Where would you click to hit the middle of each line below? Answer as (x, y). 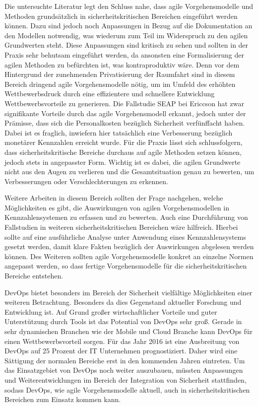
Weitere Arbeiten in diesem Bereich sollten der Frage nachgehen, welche (114, 198)
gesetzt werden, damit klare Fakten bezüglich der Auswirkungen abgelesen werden (129, 246)
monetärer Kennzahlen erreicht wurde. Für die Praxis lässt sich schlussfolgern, (124, 142)
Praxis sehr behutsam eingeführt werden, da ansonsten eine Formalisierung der (124, 54)
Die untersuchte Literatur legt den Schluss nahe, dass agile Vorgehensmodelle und (129, 6)
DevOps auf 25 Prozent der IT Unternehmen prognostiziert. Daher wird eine (121, 351)
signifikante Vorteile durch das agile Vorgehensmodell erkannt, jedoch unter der (125, 113)
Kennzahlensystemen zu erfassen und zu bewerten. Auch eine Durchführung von (126, 217)
